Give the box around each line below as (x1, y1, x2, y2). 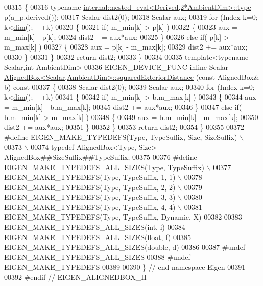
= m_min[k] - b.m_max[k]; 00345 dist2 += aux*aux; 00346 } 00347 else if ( (4, 101, 242, 112)
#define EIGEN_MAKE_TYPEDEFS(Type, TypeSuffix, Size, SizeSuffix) (4, 131, 237, 142)
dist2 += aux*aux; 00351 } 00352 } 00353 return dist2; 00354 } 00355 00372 (4, 122, 245, 132)
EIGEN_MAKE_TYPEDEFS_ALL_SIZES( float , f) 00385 (4, 231, 191, 242)
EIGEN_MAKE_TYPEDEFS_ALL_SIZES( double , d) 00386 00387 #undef (4, 242, 246, 252)
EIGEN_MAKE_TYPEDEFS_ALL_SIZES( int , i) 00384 (4, 222, 185, 232)
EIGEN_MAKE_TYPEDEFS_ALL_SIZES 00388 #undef (4, 251, 190, 262)
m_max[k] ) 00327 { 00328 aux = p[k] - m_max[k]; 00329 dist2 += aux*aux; (4, 41, 248, 52)
